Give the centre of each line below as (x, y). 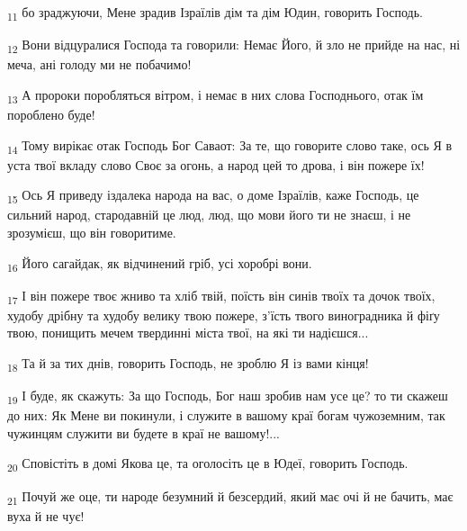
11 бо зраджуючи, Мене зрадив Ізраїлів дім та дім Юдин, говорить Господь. (216, 13)
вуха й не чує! (46, 515)
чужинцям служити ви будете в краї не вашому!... (144, 432)
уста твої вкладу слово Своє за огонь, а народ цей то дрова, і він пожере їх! (216, 164)
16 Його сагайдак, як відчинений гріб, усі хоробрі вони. (160, 264)
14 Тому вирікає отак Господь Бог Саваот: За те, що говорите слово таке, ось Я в (230, 146)
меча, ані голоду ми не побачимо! (99, 64)
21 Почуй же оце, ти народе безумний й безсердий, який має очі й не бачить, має (230, 497)
